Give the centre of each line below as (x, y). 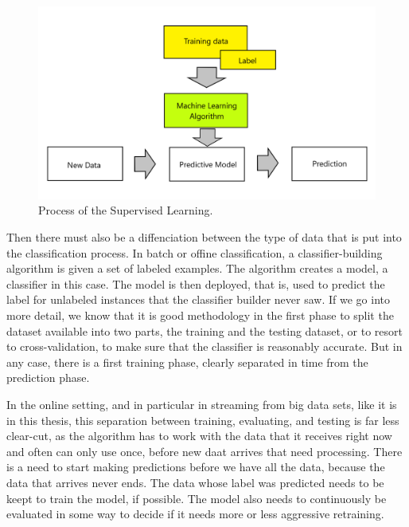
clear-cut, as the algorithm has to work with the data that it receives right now (199, 436)
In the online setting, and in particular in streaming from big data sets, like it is (202, 404)
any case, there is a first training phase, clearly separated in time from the (187, 362)
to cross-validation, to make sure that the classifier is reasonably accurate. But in (204, 346)
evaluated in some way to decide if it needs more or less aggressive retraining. (195, 514)
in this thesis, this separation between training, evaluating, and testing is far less (203, 420)
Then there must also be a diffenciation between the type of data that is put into (204, 237)
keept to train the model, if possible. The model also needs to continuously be (197, 498)
